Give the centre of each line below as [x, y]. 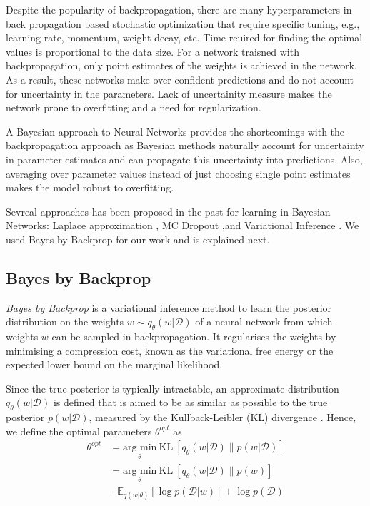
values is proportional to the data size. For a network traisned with [152, 51]
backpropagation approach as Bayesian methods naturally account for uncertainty [185, 145]
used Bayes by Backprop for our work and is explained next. [138, 239]
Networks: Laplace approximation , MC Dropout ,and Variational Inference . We [182, 225]
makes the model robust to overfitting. [90, 187]
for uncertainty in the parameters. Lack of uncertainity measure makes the [169, 93]
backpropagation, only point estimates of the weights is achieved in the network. [181, 65]
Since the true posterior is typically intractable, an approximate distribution [172, 388]
